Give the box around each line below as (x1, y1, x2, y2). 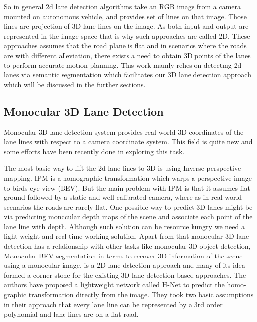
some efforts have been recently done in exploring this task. (4, 146, 185, 156)
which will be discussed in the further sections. (4, 79, 146, 89)
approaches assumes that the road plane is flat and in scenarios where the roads (4, 40, 247, 51)
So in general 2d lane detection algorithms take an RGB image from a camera (4, 1, 241, 11)
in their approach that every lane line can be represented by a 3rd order (4, 299, 223, 309)
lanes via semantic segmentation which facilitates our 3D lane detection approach (4, 69, 251, 80)
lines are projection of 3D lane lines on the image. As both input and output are (4, 21, 249, 31)
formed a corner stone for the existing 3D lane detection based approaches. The (4, 269, 246, 280)
